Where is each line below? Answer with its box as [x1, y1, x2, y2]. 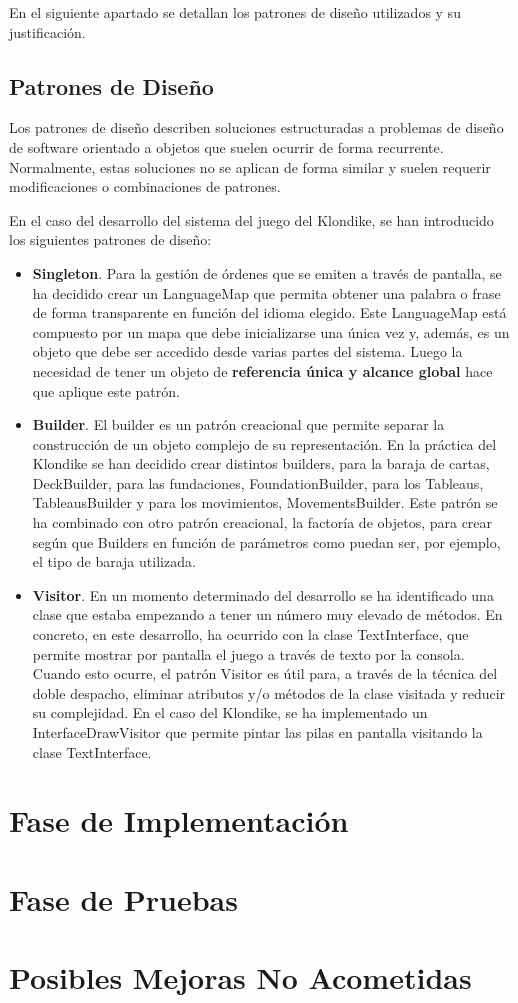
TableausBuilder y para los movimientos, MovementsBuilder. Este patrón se [32, 492, 498, 513]
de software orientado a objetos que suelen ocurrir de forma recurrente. [9, 136, 444, 157]
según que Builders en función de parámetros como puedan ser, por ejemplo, [32, 531, 501, 552]
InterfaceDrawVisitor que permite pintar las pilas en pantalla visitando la [32, 722, 483, 743]
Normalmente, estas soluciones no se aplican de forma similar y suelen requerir [9, 156, 491, 177]
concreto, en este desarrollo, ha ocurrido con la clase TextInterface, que [32, 624, 469, 645]
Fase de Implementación [9, 800, 349, 841]
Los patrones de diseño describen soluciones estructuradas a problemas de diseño [9, 117, 504, 138]
